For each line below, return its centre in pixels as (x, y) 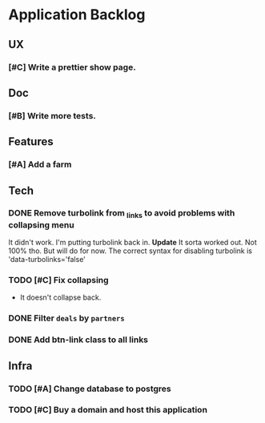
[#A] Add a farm (40, 164)
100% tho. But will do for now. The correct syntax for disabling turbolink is (130, 251)
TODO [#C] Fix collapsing (59, 280)
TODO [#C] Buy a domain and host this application (108, 410)
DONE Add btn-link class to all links (78, 340)
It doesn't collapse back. (60, 297)
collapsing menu (41, 224)
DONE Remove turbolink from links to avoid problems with (122, 214)
